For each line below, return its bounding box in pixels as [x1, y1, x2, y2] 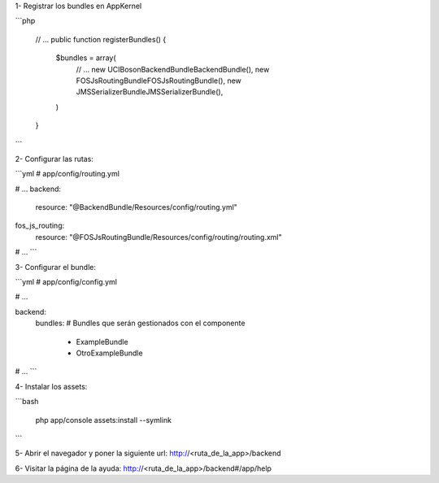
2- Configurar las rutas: [15, 154, 93, 163]
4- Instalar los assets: [15, 381, 88, 391]
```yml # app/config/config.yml [15, 277, 118, 287]
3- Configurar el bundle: [15, 262, 97, 272]
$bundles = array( [55, 53, 117, 63]
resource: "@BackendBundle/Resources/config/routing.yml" [35, 202, 237, 212]
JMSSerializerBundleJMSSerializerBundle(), [76, 87, 224, 97]
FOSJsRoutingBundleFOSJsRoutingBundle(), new [76, 76, 241, 85]
